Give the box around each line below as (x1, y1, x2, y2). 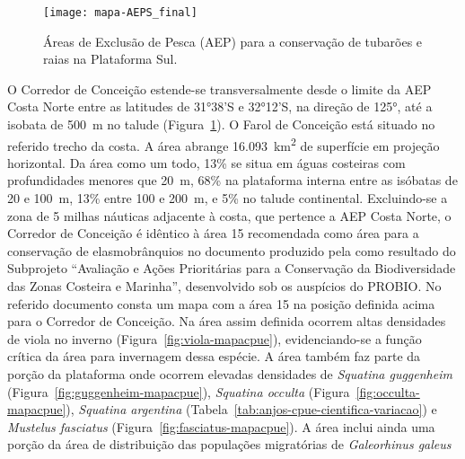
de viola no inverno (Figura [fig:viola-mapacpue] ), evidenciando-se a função (7, 329, 422, 348)
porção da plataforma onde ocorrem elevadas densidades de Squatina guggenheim (7, 365, 452, 383)
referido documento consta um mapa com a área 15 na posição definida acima (7, 294, 435, 313)
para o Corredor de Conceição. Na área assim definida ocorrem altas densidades (7, 312, 446, 331)
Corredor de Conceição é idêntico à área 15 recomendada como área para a (7, 224, 419, 243)
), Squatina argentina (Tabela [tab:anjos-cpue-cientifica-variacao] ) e (66, 400, 437, 419)
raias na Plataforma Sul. (43, 49, 178, 68)
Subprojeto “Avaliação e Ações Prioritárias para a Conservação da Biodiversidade (7, 259, 456, 278)
